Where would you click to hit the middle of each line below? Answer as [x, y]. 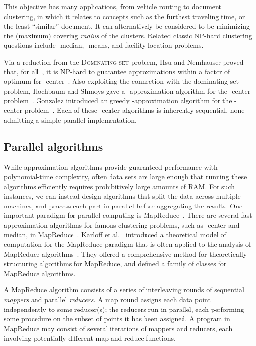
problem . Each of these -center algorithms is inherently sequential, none [134, 110]
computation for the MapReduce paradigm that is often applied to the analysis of [128, 244]
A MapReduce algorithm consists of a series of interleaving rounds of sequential [124, 290]
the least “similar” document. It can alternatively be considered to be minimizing [127, 26]
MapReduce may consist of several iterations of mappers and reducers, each [118, 328]
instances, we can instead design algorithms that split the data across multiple [122, 196]
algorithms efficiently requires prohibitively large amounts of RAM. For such [120, 186]
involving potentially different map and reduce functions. [90, 338]
